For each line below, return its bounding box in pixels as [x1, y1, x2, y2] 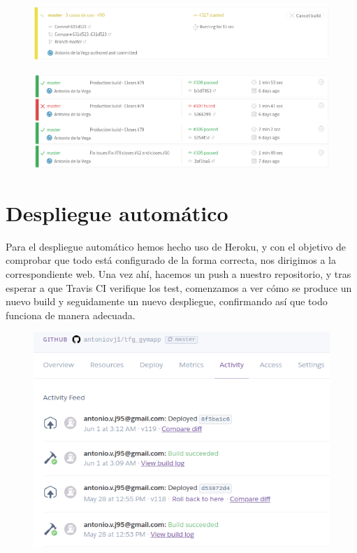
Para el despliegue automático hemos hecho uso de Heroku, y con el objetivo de [6, 239, 346, 253]
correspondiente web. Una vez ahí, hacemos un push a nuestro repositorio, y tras [6, 266, 351, 281]
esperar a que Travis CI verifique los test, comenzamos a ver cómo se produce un [6, 280, 352, 295]
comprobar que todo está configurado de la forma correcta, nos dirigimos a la [6, 253, 337, 267]
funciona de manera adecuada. [6, 307, 136, 322]
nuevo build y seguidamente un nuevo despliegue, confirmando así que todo [6, 294, 328, 309]
